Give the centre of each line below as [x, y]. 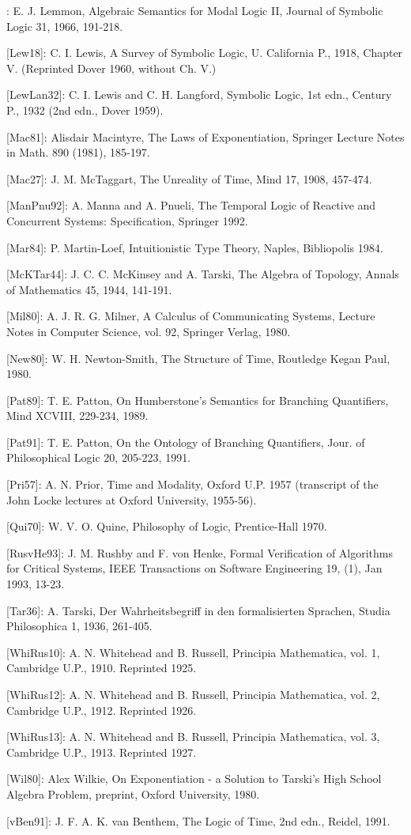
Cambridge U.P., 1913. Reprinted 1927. [102, 752]
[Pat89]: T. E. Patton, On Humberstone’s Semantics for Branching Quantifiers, [198, 400]
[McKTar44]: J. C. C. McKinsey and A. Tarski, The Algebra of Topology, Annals [203, 274]
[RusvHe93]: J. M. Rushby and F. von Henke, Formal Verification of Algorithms [200, 552]
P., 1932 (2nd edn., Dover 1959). [85, 110]
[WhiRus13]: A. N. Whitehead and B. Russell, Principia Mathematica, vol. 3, [193, 737]
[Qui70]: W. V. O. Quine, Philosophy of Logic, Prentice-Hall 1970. [167, 526]
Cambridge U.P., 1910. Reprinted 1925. [102, 668]
